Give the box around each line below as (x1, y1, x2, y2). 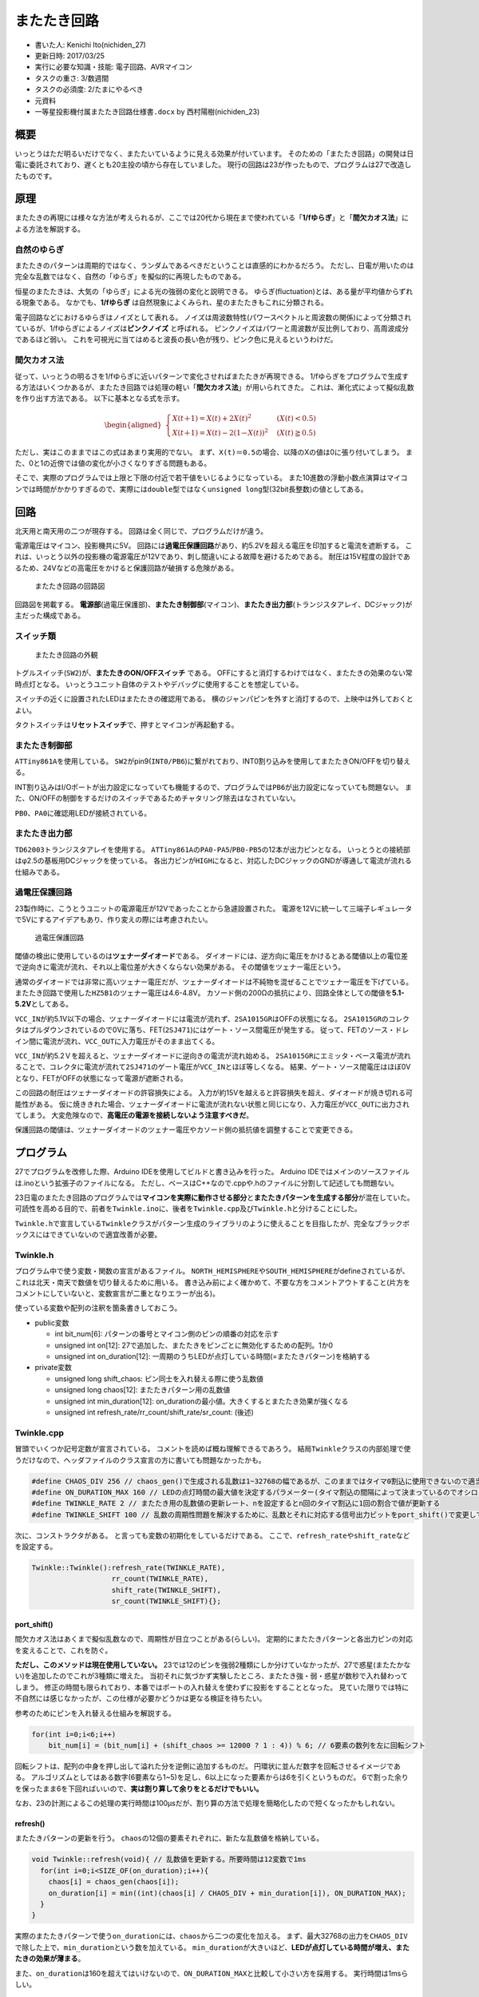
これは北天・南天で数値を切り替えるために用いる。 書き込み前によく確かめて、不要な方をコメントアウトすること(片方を (14, 1277, 410, 1287)
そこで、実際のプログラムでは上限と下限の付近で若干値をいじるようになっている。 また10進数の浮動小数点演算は (14, 473, 387, 482)
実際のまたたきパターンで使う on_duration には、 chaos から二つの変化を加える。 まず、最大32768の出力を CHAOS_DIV (14, 1931, 408, 1941)
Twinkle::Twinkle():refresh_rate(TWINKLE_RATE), (31, 1563, 226, 1573)
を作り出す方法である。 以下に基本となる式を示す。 (14, 394, 184, 403)
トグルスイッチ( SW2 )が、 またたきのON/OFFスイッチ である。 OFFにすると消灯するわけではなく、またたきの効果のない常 (14, 668, 413, 678)
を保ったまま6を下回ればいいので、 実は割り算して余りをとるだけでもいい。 (14, 1784, 263, 1793)
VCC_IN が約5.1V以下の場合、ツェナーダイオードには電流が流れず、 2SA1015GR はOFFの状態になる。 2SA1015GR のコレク (14, 1014, 410, 1023)
